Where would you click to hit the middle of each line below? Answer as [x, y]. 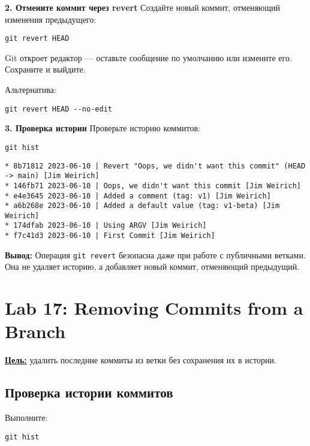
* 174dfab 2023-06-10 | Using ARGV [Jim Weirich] [106, 226]
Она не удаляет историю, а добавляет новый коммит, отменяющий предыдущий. [152, 266]
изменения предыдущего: [51, 19]
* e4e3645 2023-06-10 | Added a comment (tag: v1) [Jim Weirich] [138, 196]
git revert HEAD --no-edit [58, 109]
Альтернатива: [31, 90]
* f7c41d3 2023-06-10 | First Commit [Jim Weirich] [110, 236]
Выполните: [26, 418]
